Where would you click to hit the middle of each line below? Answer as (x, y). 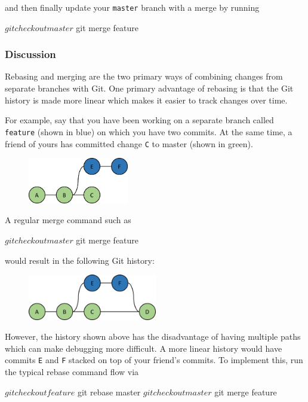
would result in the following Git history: (80, 260)
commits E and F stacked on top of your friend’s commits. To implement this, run (154, 360)
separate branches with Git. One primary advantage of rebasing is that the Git (149, 88)
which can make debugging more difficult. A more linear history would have (144, 348)
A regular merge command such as (68, 220)
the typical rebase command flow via (72, 372)
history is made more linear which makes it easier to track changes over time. (146, 100)
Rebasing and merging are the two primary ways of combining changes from (144, 76)
